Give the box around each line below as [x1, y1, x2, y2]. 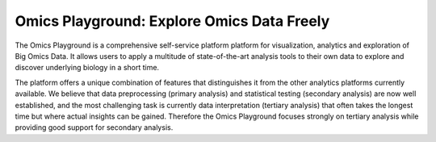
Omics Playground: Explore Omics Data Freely [15, 12, 330, 30]
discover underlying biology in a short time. [15, 63, 160, 73]
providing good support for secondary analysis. [15, 123, 174, 132]
